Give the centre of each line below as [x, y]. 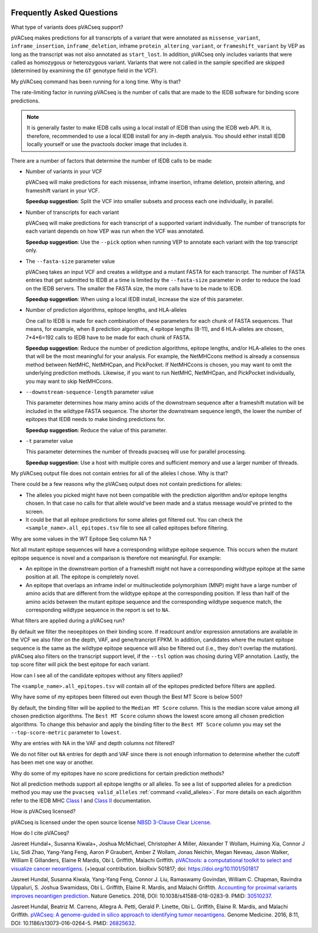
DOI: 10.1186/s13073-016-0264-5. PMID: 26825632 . [74, 923]
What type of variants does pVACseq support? [67, 27]
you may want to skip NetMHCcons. [69, 381]
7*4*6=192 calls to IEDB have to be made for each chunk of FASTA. [108, 337]
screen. [35, 511]
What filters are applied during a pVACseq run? [68, 621]
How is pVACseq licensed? [43, 811]
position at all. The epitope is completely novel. [83, 577]
